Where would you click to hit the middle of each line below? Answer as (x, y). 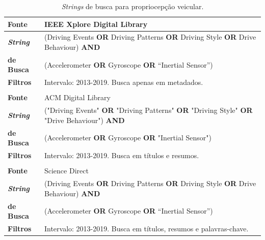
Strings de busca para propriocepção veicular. (132, 6)
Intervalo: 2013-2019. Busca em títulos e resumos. (122, 155)
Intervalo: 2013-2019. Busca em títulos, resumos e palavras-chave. (146, 228)
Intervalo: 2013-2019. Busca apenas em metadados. (124, 82)
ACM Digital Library (77, 97)
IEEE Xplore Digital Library (96, 24)
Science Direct (66, 171)
